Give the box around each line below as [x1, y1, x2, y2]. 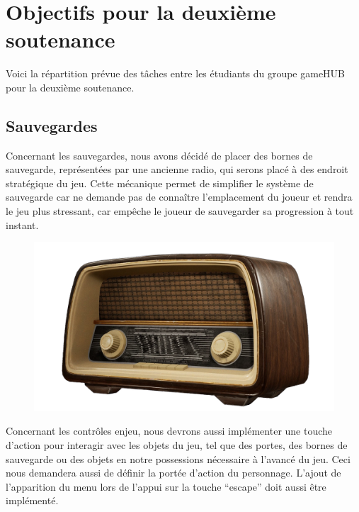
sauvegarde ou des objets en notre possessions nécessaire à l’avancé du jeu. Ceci [6, 451, 351, 466]
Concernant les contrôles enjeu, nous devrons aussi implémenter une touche [6, 423, 333, 438]
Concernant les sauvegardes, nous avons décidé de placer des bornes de [6, 148, 313, 162]
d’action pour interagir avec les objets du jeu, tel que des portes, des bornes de [6, 437, 348, 452]
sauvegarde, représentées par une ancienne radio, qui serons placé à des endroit [6, 162, 348, 177]
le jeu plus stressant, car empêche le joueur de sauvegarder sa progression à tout [6, 204, 354, 218]
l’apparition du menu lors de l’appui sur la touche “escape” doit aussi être [6, 479, 326, 494]
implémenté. [6, 493, 59, 508]
